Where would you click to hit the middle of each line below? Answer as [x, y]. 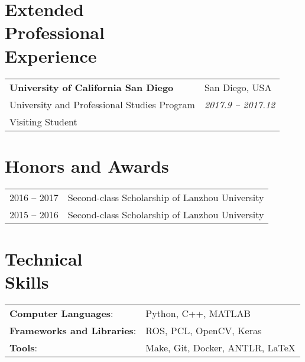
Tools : [23, 347]
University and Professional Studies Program [102, 104]
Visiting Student [43, 121]
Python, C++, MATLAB [198, 313]
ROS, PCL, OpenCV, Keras [204, 330]
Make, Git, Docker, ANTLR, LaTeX [220, 347]
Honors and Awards [87, 165]
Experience [51, 55]
